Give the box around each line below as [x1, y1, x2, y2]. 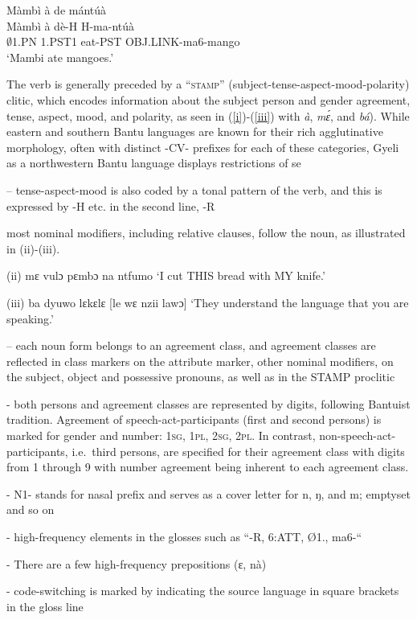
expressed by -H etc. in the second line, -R [6, 197, 215, 214]
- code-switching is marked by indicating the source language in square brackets [6, 582, 399, 599]
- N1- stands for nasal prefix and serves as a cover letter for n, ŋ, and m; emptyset [6, 485, 411, 502]
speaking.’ [6, 310, 54, 326]
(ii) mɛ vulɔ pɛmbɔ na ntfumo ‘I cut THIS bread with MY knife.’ [6, 267, 325, 284]
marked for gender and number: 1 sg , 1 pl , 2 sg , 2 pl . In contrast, [6, 427, 316, 444]
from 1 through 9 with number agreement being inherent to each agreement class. [6, 458, 409, 475]
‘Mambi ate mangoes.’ [6, 48, 114, 65]
